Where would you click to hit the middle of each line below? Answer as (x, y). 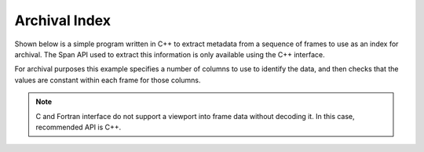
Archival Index (63, 20)
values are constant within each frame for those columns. (108, 80)
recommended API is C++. (79, 127)
